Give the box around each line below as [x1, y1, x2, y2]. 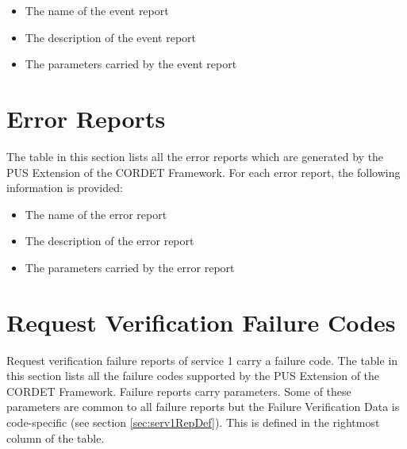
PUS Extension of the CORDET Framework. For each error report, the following [6, 163, 401, 180]
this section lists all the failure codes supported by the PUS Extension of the [6, 367, 380, 384]
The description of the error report [25, 232, 194, 249]
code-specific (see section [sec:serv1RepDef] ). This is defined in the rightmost [6, 413, 380, 430]
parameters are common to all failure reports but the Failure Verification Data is [6, 398, 400, 415]
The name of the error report [25, 205, 167, 222]
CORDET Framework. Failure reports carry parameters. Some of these [6, 382, 351, 399]
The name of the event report [25, 2, 169, 18]
